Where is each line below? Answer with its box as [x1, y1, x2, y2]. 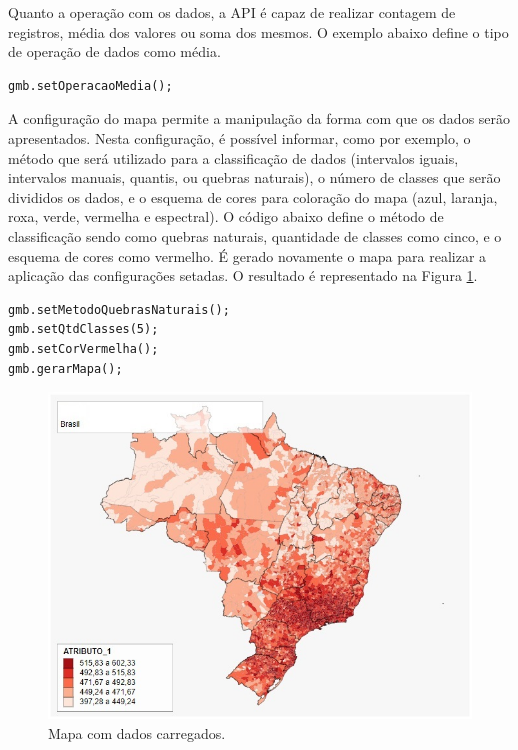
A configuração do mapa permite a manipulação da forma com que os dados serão [8, 108, 511, 129]
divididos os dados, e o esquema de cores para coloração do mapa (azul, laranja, [8, 186, 498, 207]
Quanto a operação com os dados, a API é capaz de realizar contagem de [8, 2, 456, 22]
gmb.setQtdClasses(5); [8, 322, 159, 337]
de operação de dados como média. [8, 41, 221, 62]
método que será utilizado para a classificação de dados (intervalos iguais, [8, 147, 459, 168]
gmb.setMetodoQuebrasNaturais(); [8, 302, 230, 317]
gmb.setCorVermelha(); [8, 341, 159, 356]
